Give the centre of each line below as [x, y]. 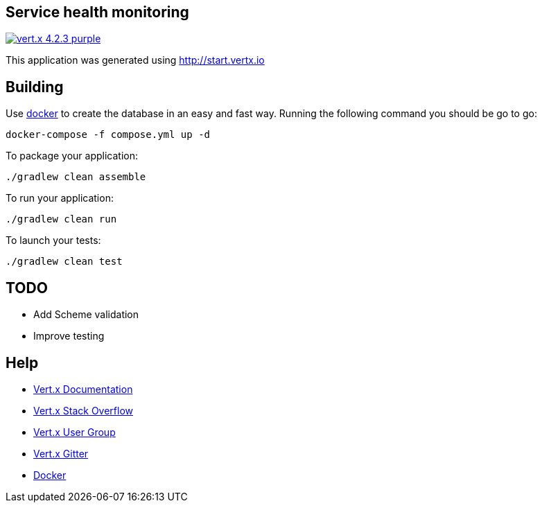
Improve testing [69, 336]
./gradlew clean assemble [76, 177]
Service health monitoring [97, 12]
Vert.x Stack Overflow [84, 410]
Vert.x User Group [75, 432]
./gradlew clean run [61, 219]
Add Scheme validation [86, 315]
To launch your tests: [53, 240]
